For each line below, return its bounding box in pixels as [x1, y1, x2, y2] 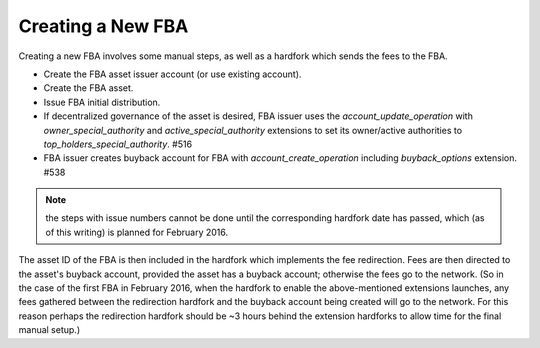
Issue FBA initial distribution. [43, 96, 161, 108]
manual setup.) [18, 324, 80, 336]
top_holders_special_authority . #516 [43, 138, 193, 150]
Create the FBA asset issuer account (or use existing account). [43, 68, 302, 80]
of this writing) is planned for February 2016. [45, 226, 229, 238]
